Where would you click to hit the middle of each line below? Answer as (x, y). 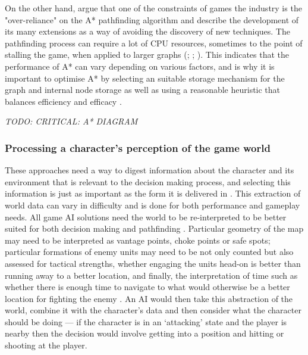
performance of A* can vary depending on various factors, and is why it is (140, 66)
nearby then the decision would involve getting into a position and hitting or (144, 333)
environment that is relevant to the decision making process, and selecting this (148, 181)
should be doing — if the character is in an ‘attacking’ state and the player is (146, 321)
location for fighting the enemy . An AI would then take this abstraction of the (149, 298)
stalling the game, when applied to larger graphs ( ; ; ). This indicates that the (147, 55)
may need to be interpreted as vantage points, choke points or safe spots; (138, 240)
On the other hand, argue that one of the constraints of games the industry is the (153, 8)
